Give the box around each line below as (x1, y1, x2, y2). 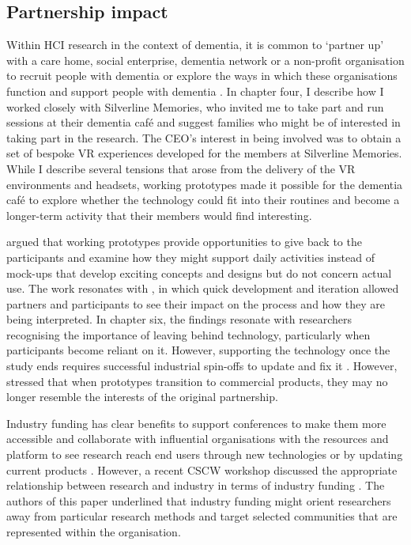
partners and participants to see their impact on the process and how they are (6, 295, 385, 312)
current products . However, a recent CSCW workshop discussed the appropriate (6, 461, 398, 478)
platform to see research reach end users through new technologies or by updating (6, 446, 403, 463)
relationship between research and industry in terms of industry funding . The (6, 477, 385, 494)
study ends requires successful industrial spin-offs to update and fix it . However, (6, 358, 398, 374)
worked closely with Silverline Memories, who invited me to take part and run (6, 98, 384, 115)
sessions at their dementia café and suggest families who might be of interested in (6, 114, 401, 131)
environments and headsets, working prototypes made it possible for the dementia (6, 176, 403, 192)
